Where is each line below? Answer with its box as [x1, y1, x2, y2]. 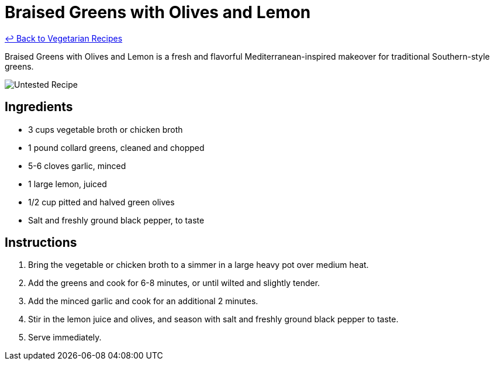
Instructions [5, 235, 77, 250]
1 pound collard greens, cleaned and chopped [28, 142, 205, 153]
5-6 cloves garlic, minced [28, 160, 126, 171]
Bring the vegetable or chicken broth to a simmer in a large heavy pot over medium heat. [28, 260, 369, 270]
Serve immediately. [28, 332, 102, 343]
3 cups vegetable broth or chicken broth [28, 124, 183, 135]
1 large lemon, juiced [28, 178, 107, 189]
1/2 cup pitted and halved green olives [28, 197, 175, 207]
